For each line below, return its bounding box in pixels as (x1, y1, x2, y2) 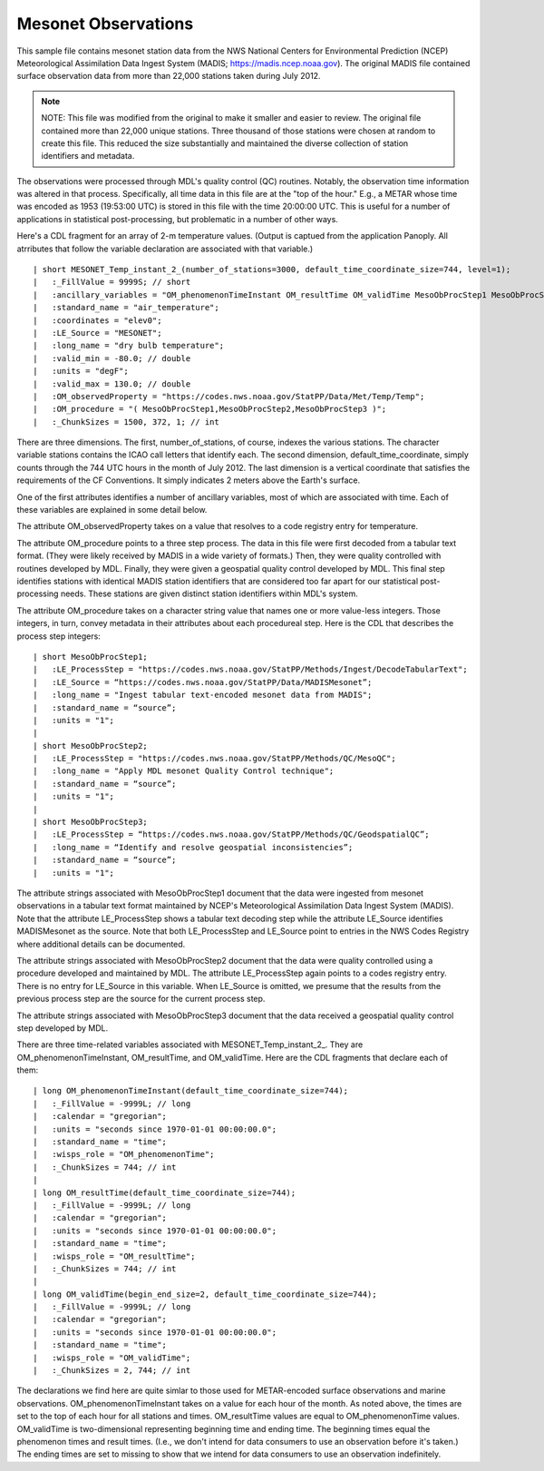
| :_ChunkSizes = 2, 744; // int (33, 1366, 191, 1376)
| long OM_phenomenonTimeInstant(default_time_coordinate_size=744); (33, 1085, 349, 1096)
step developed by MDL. (16, 1022, 109, 1034)
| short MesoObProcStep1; (33, 652, 149, 662)
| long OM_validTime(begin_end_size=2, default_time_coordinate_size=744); (33, 1289, 377, 1299)
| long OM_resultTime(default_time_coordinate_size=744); (33, 1187, 296, 1198)
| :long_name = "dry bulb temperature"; (33, 340, 225, 351)
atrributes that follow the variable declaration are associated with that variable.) (16, 243, 314, 254)
